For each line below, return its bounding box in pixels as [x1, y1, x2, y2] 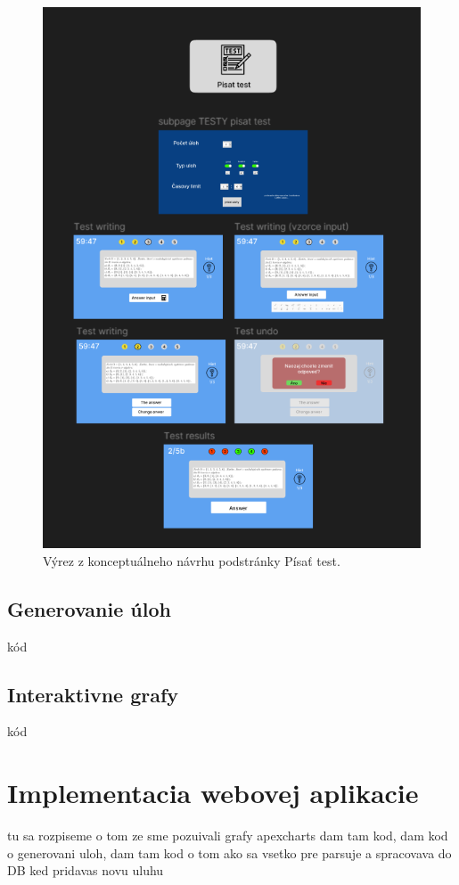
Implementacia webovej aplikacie [7, 774, 419, 811]
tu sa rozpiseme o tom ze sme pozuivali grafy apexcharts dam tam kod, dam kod [7, 826, 448, 845]
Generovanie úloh [7, 594, 171, 622]
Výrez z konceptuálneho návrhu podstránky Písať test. [43, 551, 340, 570]
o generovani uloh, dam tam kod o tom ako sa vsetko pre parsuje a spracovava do [7, 843, 452, 862]
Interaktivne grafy [7, 680, 179, 708]
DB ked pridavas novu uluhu [7, 861, 164, 880]
